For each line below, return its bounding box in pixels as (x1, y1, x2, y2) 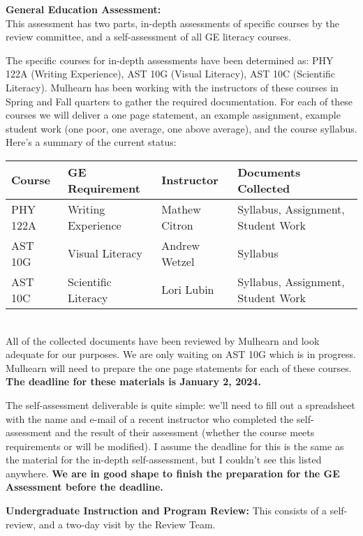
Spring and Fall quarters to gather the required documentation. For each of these (6, 94, 353, 108)
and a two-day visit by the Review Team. (38, 516, 216, 531)
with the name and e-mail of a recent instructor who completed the (6, 411, 294, 426)
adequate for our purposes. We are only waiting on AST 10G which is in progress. (6, 347, 357, 362)
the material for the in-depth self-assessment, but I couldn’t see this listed (6, 452, 322, 467)
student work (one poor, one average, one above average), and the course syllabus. (6, 121, 357, 135)
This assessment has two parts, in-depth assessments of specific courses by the (6, 15, 339, 30)
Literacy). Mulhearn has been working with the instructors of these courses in (6, 80, 339, 94)
